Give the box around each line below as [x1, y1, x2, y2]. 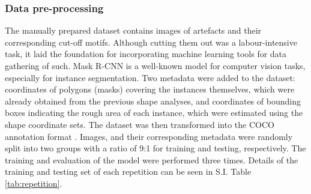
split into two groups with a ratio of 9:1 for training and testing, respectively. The [5, 142, 306, 154]
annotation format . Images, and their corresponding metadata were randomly [5, 130, 293, 142]
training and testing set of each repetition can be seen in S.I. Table [5, 165, 252, 178]
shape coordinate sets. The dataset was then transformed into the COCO [5, 118, 274, 130]
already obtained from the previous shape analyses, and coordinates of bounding [5, 94, 301, 107]
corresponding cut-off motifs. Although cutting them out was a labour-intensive [5, 35, 297, 48]
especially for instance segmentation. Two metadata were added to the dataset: [5, 71, 295, 83]
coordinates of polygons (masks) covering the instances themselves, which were [5, 83, 295, 95]
